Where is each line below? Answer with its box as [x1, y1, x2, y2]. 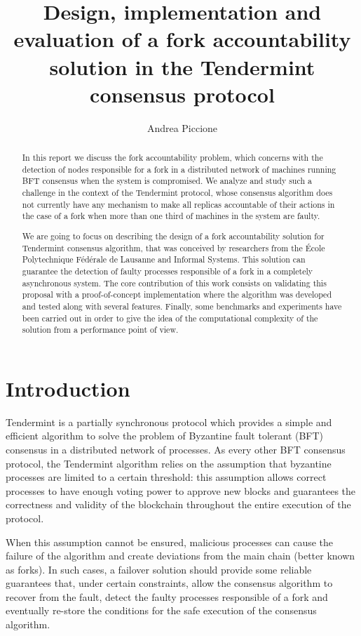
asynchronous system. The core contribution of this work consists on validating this [22, 277, 327, 289]
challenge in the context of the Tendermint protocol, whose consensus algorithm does [22, 187, 333, 199]
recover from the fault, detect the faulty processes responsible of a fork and [6, 589, 328, 604]
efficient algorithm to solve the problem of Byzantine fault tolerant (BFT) [6, 428, 324, 443]
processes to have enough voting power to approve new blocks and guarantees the [6, 483, 356, 498]
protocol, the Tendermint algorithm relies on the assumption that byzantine [6, 456, 332, 470]
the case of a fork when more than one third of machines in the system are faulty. [22, 210, 320, 222]
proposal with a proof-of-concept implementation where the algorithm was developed [22, 289, 332, 300]
